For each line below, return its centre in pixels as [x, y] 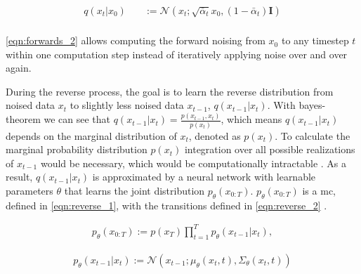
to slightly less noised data [127, 105]
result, [19, 177]
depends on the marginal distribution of [91, 135]
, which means [251, 119]
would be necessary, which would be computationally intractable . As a [193, 163]
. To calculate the [313, 135]
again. [19, 68]
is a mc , [319, 191]
